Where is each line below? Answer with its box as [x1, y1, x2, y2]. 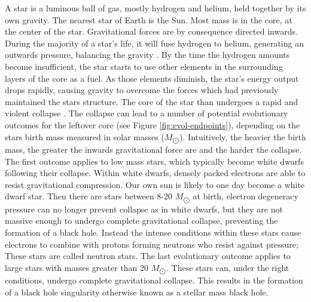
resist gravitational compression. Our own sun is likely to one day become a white [5, 178, 305, 190]
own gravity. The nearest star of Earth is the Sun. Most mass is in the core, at [5, 13, 292, 26]
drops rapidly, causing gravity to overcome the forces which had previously [5, 84, 279, 96]
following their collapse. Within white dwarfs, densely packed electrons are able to [5, 167, 306, 179]
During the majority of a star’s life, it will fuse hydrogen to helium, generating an [5, 36, 304, 49]
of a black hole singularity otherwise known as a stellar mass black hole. [5, 285, 269, 298]
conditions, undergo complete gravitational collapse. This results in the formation [5, 274, 303, 286]
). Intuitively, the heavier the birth [179, 130, 306, 143]
